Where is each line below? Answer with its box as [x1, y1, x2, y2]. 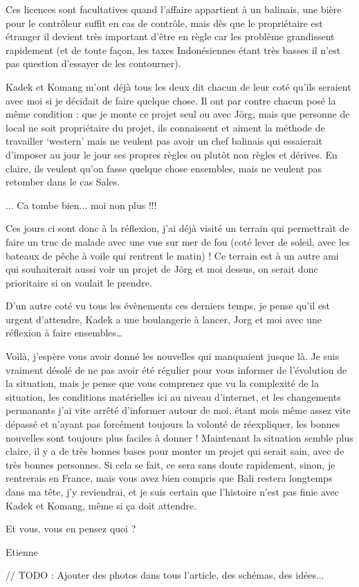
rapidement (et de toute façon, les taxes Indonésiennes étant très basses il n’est [6, 42, 341, 57]
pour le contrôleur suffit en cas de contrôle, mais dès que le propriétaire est [6, 15, 323, 30]
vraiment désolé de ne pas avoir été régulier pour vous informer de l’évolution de [6, 362, 347, 377]
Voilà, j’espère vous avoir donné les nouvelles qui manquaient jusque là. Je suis [6, 349, 340, 363]
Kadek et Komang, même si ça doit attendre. [6, 498, 197, 512]
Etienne [6, 544, 38, 559]
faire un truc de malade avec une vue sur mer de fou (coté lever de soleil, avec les [6, 234, 350, 249]
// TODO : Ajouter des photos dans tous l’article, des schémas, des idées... [6, 568, 324, 582]
